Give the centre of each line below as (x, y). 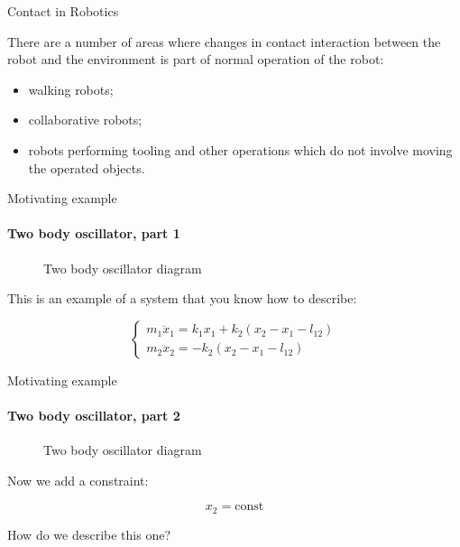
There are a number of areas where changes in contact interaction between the (224, 41)
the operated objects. (87, 167)
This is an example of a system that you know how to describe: (182, 298)
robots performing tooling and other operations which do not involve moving (240, 149)
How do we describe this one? (89, 534)
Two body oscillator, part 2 (94, 415)
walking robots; (71, 89)
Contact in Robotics (63, 11)
